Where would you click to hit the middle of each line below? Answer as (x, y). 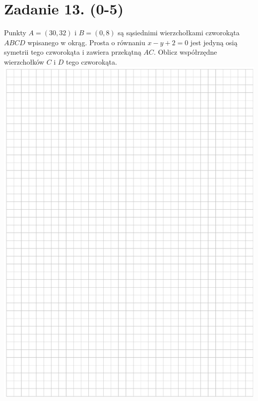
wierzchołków (24, 61)
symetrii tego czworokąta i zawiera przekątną (73, 52)
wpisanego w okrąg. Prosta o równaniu (86, 42)
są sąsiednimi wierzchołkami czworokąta (179, 33)
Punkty (15, 33)
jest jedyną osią (214, 42)
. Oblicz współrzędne (185, 52)
